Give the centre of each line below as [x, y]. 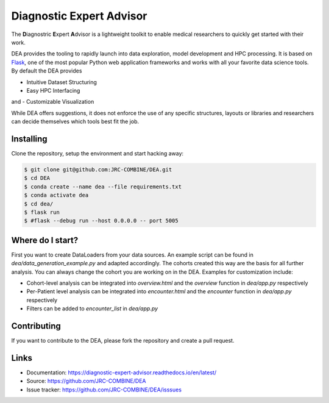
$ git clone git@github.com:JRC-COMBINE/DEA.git [98, 169]
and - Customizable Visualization [53, 102]
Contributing [36, 326]
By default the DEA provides [47, 71]
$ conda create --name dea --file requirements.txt [103, 187]
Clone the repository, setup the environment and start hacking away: [97, 153]
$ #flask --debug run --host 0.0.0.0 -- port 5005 [101, 221]
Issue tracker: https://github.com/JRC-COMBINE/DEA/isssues [104, 390]
